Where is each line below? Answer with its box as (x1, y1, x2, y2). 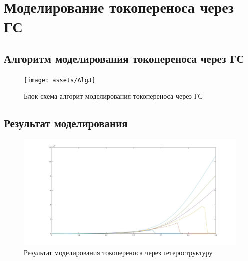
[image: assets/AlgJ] (24, 76, 96, 84)
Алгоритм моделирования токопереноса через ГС (4, 50, 244, 66)
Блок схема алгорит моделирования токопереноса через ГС (24, 91, 203, 101)
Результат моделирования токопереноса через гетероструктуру (24, 247, 213, 257)
